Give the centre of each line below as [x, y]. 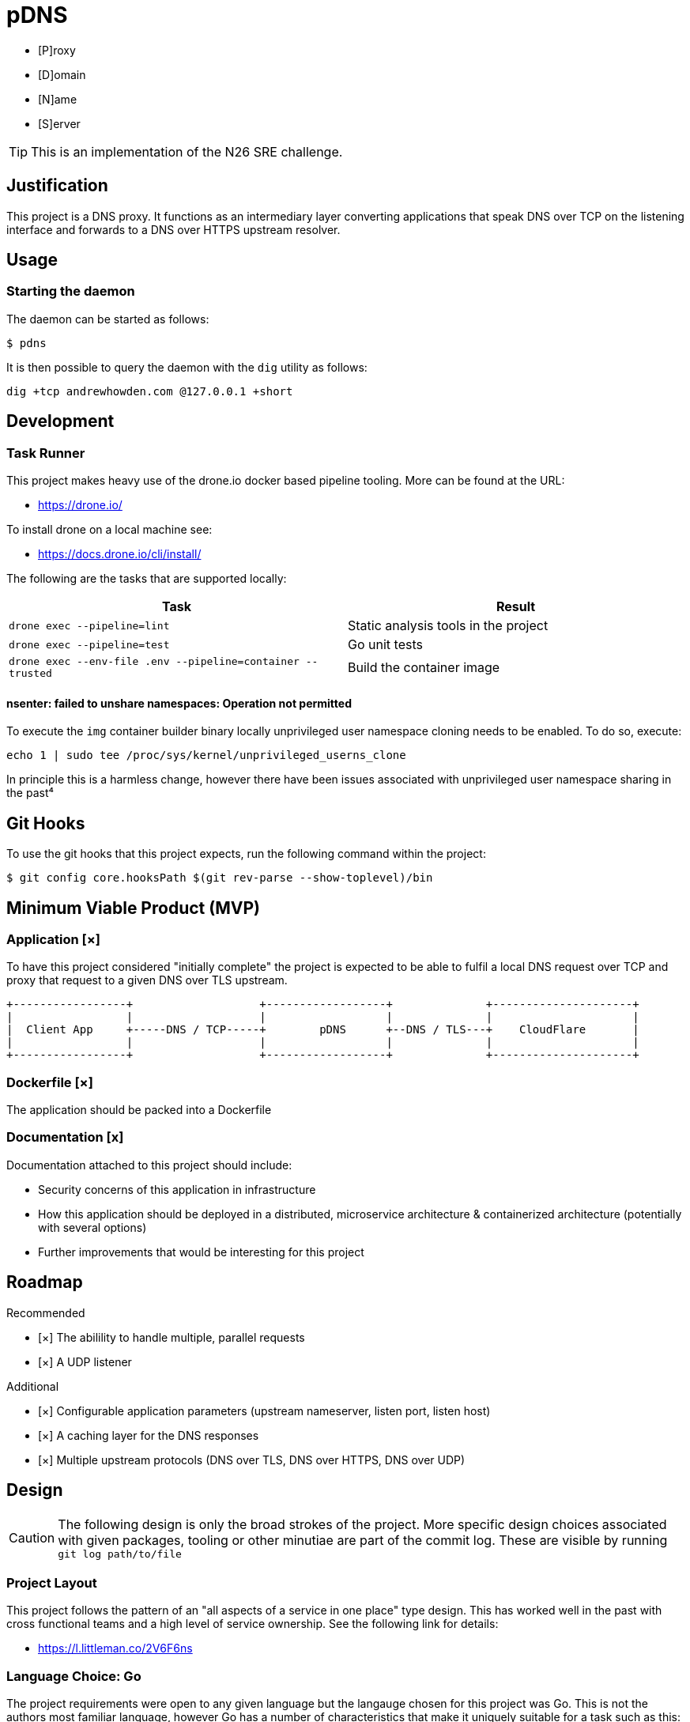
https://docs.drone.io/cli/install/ [120, 554]
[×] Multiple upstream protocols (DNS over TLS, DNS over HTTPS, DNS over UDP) [252, 1460]
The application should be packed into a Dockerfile [139, 1110]
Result [516, 607]
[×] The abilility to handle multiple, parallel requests [172, 1337]
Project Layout [52, 1582]
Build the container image [424, 668]
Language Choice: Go [74, 1676]
